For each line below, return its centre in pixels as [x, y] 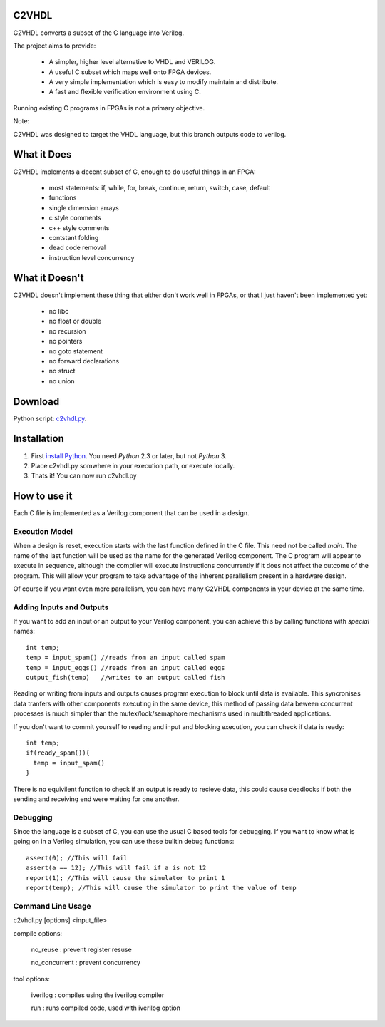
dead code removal [77, 248]
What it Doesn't [48, 278]
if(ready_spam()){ [58, 753]
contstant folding [74, 237]
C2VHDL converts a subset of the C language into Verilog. [99, 33]
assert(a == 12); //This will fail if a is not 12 [116, 868]
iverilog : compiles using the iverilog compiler [98, 995]
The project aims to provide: [55, 46]
